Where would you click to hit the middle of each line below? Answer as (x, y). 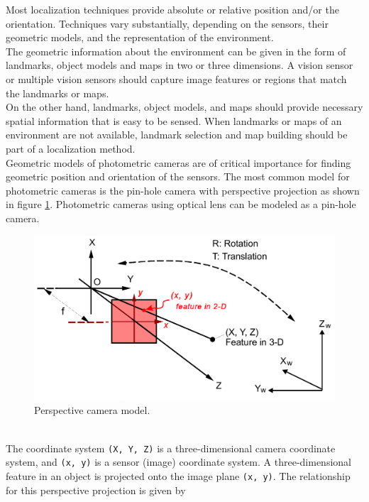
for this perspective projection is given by (96, 490)
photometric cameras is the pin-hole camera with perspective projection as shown (183, 190)
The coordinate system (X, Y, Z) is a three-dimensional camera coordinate (171, 448)
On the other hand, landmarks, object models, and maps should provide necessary (184, 107)
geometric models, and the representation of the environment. (140, 37)
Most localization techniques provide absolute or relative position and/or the (172, 9)
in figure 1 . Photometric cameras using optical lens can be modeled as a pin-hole (181, 204)
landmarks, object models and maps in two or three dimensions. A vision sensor (180, 65)
